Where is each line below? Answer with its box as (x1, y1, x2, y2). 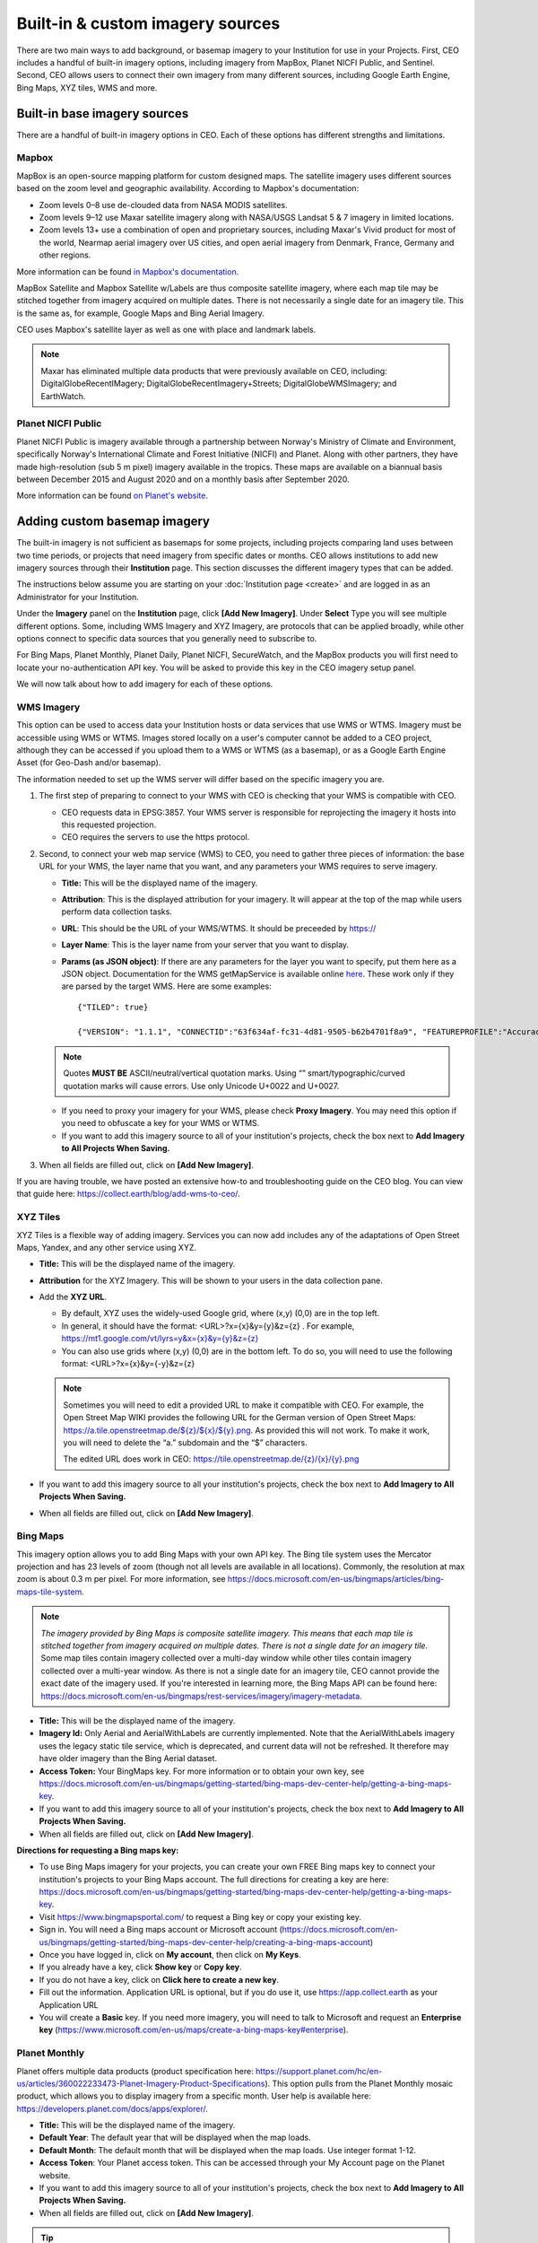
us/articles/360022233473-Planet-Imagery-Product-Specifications (16, 2078, 265, 2089)
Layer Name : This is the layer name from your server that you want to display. (61, 939, 350, 950)
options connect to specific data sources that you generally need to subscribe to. (16, 633, 317, 643)
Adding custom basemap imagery (16, 514, 211, 529)
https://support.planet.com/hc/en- (256, 2065, 383, 2076)
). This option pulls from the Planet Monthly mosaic (265, 2078, 453, 2089)
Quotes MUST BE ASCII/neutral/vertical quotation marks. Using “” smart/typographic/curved (63, 1068, 405, 1078)
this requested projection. (61, 819, 157, 830)
